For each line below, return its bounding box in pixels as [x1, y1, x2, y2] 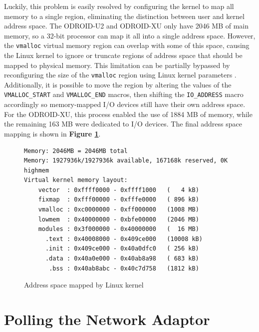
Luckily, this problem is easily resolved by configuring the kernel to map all [4, 1, 234, 11]
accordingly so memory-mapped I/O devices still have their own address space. [4, 99, 246, 109]
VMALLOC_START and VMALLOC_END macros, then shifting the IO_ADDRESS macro [4, 89, 244, 99]
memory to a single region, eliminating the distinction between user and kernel [4, 10, 245, 21]
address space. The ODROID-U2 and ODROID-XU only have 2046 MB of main [4, 20, 249, 31]
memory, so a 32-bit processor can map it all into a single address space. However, [4, 30, 256, 40]
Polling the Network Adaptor [4, 309, 210, 329]
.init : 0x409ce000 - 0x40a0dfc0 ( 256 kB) [45, 245, 199, 252]
